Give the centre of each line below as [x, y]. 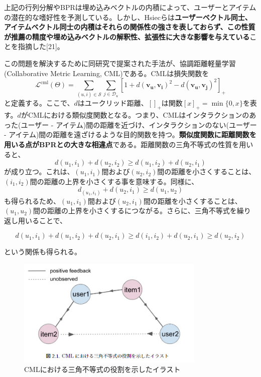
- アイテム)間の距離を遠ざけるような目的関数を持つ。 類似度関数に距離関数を [130, 134]
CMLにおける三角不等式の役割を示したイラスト [102, 369]
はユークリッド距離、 [113, 103]
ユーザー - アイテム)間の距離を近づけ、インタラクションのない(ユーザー [139, 124]
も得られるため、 [32, 201]
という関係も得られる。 [43, 252]
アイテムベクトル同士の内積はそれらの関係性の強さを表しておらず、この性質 [130, 27]
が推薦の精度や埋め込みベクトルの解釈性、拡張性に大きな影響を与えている [127, 36]
